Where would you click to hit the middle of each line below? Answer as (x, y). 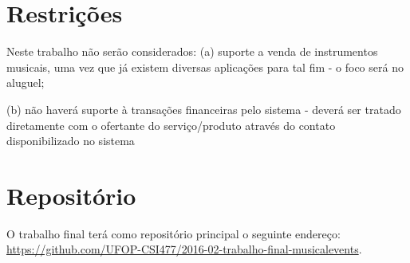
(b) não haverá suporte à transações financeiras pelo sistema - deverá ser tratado (204, 109)
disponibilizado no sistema (71, 141)
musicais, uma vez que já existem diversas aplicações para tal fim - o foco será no (205, 67)
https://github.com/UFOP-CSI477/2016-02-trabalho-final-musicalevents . (184, 249)
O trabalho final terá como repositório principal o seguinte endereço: (173, 233)
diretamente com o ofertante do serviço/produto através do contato (171, 125)
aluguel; (26, 82)
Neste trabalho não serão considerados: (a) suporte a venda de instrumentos (192, 51)
